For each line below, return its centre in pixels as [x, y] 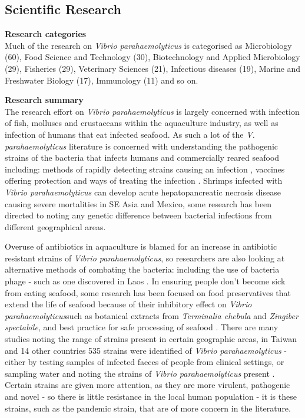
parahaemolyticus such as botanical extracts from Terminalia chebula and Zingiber [152, 315]
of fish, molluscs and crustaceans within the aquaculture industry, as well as [142, 123]
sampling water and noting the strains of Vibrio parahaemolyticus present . [140, 373]
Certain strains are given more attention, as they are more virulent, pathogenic [147, 385]
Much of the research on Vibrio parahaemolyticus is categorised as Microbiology [148, 45]
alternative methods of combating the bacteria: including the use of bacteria [142, 269]
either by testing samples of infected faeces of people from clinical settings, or [145, 362]
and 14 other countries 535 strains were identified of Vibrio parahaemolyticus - [146, 350]
